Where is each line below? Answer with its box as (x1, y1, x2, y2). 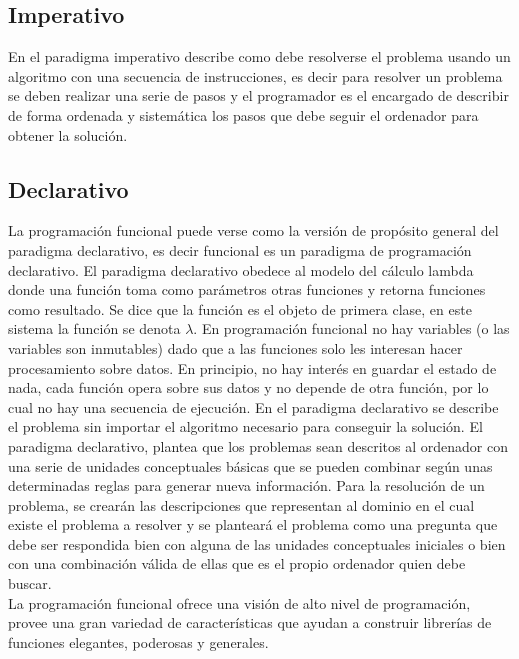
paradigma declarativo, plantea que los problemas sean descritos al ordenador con (8, 435, 508, 456)
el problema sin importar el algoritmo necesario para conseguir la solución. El (8, 416, 483, 437)
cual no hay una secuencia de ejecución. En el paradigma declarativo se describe (8, 396, 499, 417)
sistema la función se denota (8, 318, 181, 339)
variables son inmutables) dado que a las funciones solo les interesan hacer (8, 337, 463, 358)
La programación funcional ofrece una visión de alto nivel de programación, (8, 592, 471, 613)
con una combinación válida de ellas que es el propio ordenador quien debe (8, 553, 466, 574)
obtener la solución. (8, 124, 128, 145)
